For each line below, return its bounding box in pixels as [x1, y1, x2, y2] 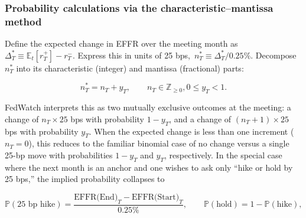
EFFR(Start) [132, 193, 180, 201]
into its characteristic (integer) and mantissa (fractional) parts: [16, 61, 244, 74]
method [5, 14, 42, 28]
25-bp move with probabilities [5, 148, 113, 161]
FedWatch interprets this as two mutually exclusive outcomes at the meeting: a [5, 101, 291, 113]
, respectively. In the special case [164, 148, 282, 161]
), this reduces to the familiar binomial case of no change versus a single [28, 137, 289, 149]
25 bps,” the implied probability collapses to [5, 173, 165, 185]
